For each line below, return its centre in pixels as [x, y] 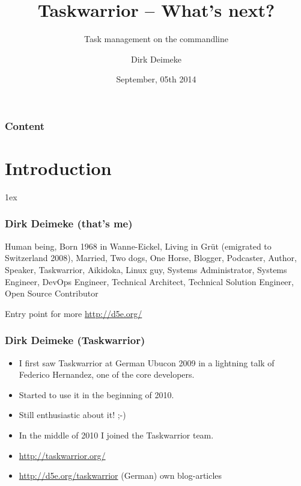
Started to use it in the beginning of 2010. [96, 394]
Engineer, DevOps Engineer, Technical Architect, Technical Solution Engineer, [149, 281]
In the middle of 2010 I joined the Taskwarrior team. [116, 435]
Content [25, 125]
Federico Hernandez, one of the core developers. [107, 374]
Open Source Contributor [52, 293]
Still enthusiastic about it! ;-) [72, 415]
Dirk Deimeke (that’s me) [69, 223]
